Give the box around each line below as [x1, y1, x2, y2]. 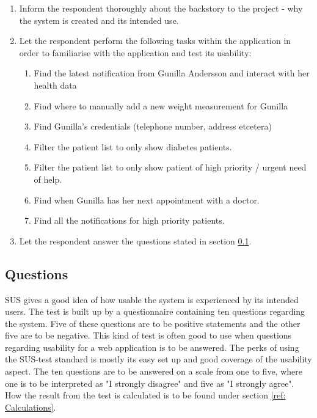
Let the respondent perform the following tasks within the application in [19, 34, 291, 47]
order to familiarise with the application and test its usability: [19, 46, 252, 59]
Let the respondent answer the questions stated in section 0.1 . [19, 234, 252, 247]
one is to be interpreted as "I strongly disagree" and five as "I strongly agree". [5, 376, 294, 389]
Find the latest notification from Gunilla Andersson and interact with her [34, 67, 310, 79]
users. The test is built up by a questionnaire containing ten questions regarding [5, 305, 305, 318]
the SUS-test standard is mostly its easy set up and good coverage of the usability [5, 353, 312, 365]
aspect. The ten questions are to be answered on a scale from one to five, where [5, 365, 302, 378]
